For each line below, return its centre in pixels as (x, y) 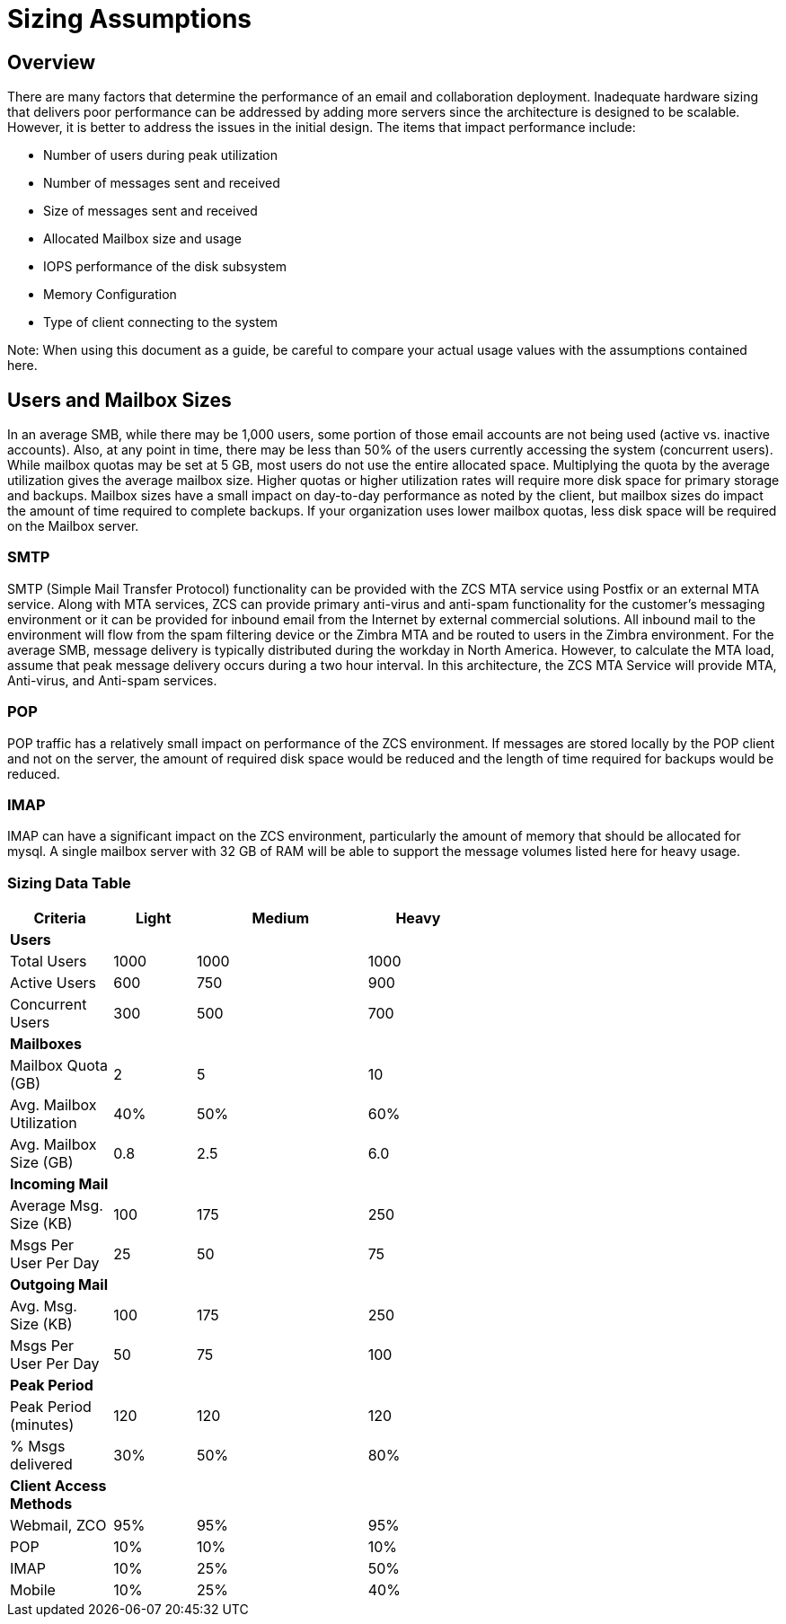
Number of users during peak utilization (161, 155)
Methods (41, 1504)
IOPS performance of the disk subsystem (165, 267)
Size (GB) (42, 1163)
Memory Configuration (110, 295)
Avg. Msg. (44, 1306)
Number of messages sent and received (162, 183)
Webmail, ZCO (58, 1526)
